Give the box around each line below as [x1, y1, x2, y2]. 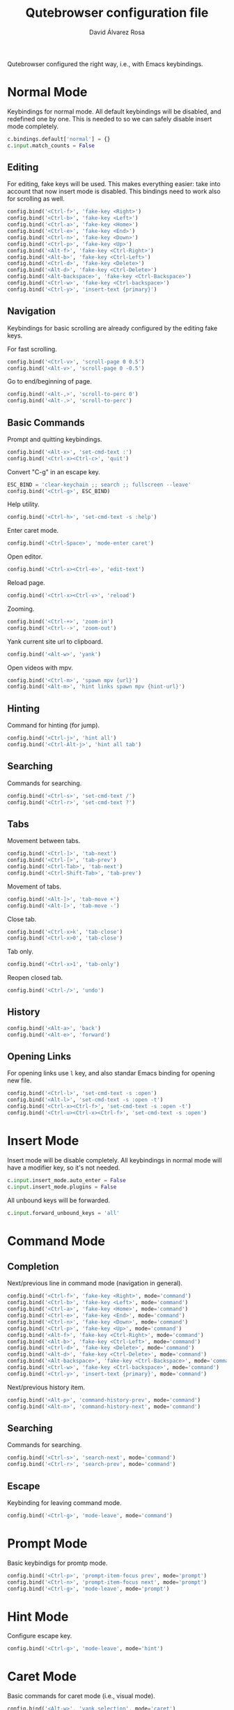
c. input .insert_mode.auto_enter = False [7, 1176, 127, 1183]
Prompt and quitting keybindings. [7, 434, 102, 444]
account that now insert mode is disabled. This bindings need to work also [7, 187, 221, 196]
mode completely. [7, 122, 59, 130]
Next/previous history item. [7, 1383, 86, 1391]
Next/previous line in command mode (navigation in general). [7, 1279, 183, 1287]
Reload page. [7, 579, 45, 587]
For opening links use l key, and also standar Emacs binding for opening [7, 1069, 215, 1077]
